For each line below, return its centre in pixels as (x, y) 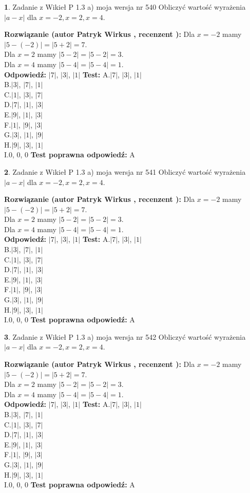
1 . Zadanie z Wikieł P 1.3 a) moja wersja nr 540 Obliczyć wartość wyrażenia (125, 7)
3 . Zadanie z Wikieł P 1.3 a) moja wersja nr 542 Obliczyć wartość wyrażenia (125, 336)
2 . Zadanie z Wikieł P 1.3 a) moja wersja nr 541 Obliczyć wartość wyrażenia (125, 171)
